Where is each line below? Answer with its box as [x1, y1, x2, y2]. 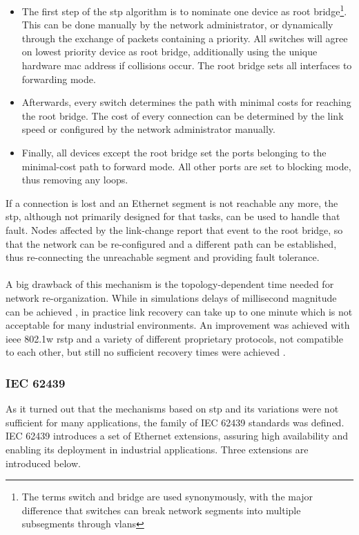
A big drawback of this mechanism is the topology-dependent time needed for [6, 277, 334, 291]
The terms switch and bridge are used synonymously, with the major [21, 489, 313, 504]
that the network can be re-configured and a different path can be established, [6, 236, 337, 251]
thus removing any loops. [21, 172, 128, 187]
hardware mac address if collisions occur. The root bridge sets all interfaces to [21, 58, 352, 73]
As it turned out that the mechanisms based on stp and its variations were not [6, 401, 339, 416]
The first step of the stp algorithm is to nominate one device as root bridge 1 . [21, 2, 347, 18]
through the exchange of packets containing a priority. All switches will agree [21, 30, 348, 45]
